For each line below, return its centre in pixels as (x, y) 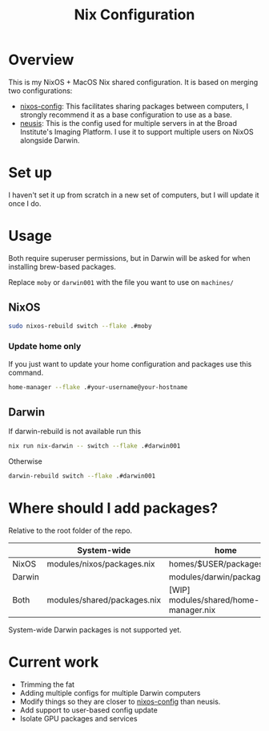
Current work (54, 662)
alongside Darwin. (50, 140)
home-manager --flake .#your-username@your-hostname (98, 387)
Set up (30, 173)
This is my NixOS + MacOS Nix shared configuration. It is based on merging (133, 82)
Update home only (45, 347)
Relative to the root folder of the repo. (70, 530)
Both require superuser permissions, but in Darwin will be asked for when (129, 258)
